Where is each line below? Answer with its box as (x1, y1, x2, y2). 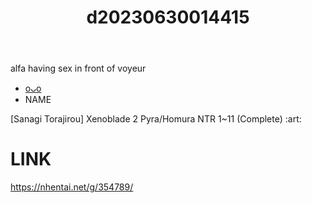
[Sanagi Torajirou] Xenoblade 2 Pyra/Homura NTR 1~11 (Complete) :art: (10, 113, 302, 125)
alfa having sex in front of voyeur (10, 62, 147, 75)
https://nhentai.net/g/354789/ (10, 181, 134, 193)
